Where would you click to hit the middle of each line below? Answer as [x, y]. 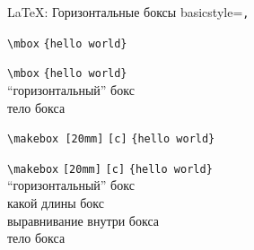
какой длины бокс [56, 203]
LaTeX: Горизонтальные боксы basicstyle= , [128, 12]
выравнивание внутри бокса [83, 220]
